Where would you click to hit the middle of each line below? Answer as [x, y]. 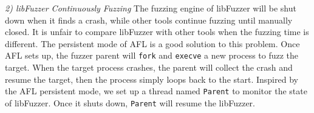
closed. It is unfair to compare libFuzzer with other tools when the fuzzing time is [157, 32]
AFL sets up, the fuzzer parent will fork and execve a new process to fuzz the [152, 55]
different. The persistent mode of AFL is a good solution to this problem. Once [152, 43]
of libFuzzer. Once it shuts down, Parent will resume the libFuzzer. [130, 102]
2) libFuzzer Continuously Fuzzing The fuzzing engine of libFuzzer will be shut [151, 8]
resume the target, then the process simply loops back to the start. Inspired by [152, 79]
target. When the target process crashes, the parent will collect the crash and [149, 67]
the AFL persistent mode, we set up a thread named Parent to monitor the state [156, 91]
